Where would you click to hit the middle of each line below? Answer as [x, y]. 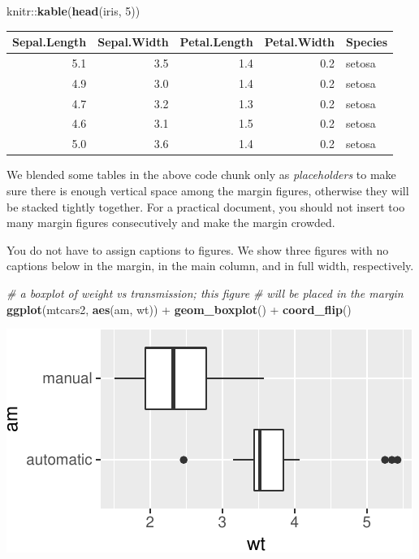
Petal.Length [216, 42]
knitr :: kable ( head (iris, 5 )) [73, 11]
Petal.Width [300, 42]
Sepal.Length [50, 42]
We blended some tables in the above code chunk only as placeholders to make [201, 175]
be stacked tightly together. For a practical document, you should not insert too [206, 206]
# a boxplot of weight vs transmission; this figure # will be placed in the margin [205, 293]
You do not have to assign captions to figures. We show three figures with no [198, 249]
